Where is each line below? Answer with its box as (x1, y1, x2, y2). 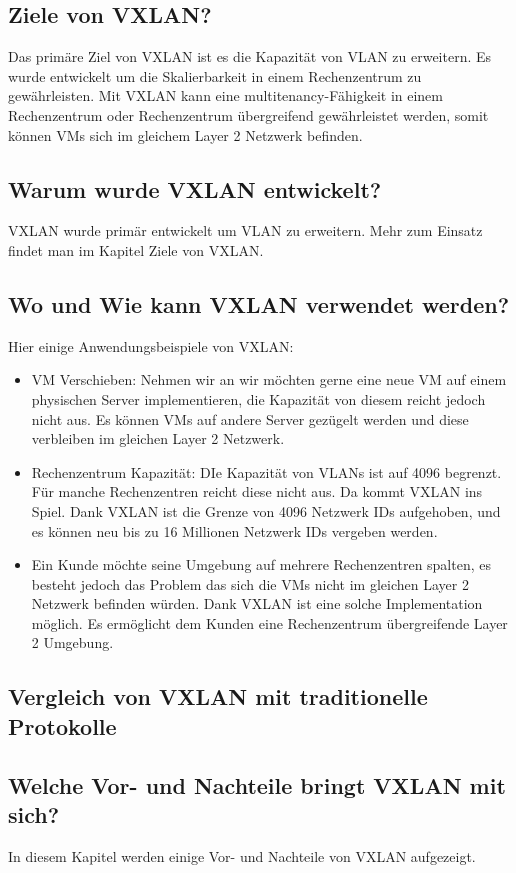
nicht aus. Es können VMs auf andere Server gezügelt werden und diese (31, 408, 469, 429)
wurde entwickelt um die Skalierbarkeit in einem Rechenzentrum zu (8, 65, 422, 86)
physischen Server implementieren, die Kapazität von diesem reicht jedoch (31, 388, 486, 409)
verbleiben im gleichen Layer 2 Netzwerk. (31, 428, 285, 449)
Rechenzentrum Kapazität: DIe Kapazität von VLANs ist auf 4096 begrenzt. (31, 461, 502, 482)
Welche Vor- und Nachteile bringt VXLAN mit (8, 769, 506, 800)
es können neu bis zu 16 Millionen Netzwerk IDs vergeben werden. (31, 520, 438, 541)
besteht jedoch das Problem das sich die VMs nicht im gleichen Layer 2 (31, 573, 469, 594)
